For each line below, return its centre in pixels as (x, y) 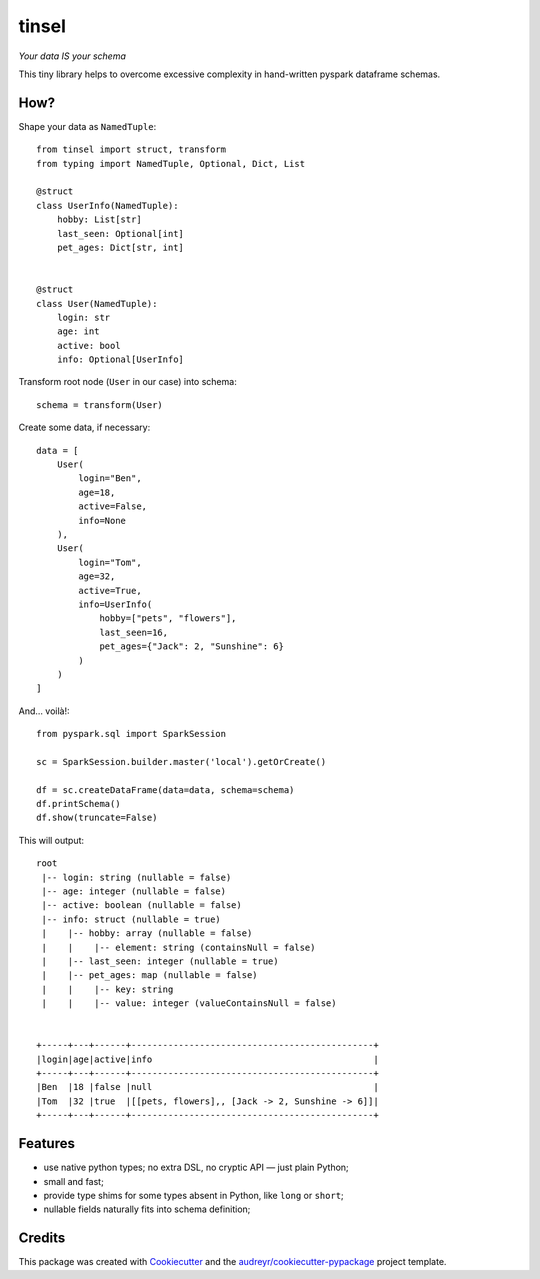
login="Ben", (110, 478)
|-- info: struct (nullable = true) (131, 919)
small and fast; (73, 1181)
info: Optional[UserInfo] (120, 359)
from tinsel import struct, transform (131, 149)
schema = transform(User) (100, 404)
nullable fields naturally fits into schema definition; (147, 1209)
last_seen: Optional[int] (120, 233)
